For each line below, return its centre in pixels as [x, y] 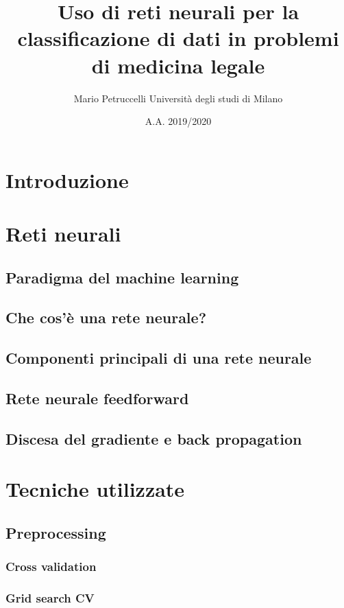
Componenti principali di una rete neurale [159, 358]
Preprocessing [56, 532]
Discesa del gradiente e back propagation [154, 438]
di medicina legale [178, 65]
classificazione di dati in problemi [178, 38]
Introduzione [67, 179]
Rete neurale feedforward [97, 398]
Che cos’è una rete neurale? [106, 317]
